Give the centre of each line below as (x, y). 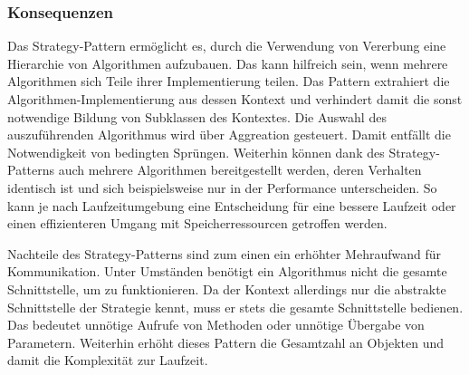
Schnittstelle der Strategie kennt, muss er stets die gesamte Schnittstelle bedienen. (235, 307)
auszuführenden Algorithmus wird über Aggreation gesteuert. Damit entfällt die (229, 135)
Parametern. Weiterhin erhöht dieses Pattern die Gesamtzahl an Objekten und (225, 342)
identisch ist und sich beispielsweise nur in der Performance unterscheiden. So (222, 187)
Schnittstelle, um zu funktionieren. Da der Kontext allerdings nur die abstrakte (227, 288)
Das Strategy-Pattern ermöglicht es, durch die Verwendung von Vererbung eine (227, 46)
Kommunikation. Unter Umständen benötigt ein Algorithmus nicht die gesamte (227, 271)
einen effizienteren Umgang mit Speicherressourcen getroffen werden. (197, 223)
